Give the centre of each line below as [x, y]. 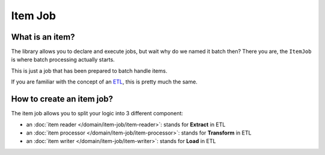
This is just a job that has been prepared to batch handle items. [89, 71]
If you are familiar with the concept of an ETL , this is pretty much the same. [104, 82]
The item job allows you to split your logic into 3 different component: [97, 114]
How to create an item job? [62, 99]
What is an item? [43, 37]
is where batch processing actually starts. [63, 59]
